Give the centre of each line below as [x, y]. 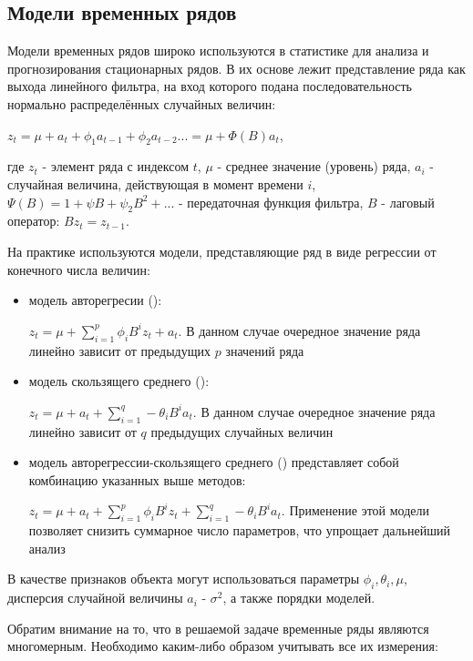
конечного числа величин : [79, 269]
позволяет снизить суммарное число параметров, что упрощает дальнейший [239, 530]
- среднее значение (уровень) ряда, [314, 166]
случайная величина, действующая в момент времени [155, 183]
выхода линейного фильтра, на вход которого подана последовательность [210, 86]
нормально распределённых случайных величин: [142, 103]
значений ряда [265, 350]
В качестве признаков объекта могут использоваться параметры [184, 579]
